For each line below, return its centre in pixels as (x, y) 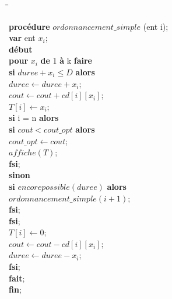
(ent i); (156, 26)
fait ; (17, 278)
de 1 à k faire (66, 60)
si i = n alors (34, 118)
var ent (22, 38)
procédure (29, 26)
